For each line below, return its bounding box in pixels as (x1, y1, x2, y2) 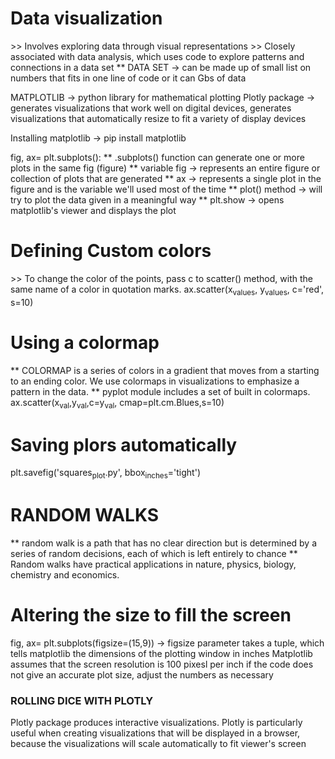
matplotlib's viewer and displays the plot (10, 204, 177, 216)
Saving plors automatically (10, 433, 238, 456)
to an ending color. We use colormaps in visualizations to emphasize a (10, 375, 300, 387)
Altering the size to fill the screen (10, 604, 292, 627)
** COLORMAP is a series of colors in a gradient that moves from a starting (10, 364, 320, 376)
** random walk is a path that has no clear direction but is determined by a (10, 537, 318, 549)
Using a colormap (10, 331, 160, 354)
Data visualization (10, 7, 163, 30)
